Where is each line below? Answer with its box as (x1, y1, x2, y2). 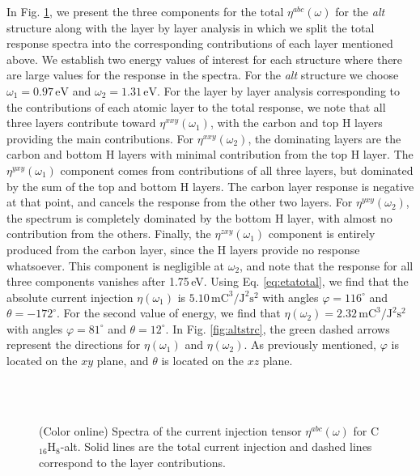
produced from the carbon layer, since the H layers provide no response (6, 240, 360, 257)
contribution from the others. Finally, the (6, 225, 211, 242)
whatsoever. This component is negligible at (6, 257, 224, 274)
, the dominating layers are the (248, 130, 401, 147)
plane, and (96, 352, 149, 369)
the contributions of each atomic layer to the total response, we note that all (6, 98, 386, 115)
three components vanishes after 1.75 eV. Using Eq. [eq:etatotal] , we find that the (6, 273, 409, 290)
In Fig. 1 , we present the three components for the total (6, 3, 284, 19)
